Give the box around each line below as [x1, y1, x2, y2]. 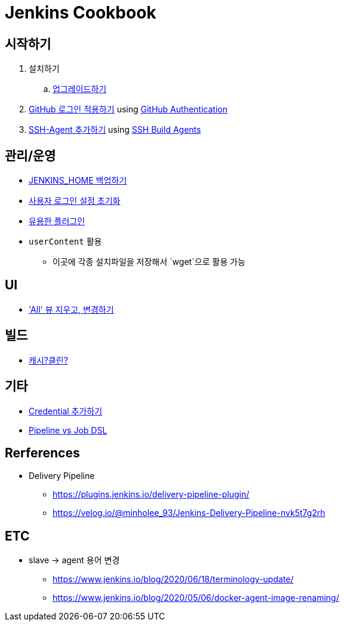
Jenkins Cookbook [5, 2, 156, 23]
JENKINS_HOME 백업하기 [29, 175, 127, 186]
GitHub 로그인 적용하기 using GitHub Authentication [29, 104, 228, 115]
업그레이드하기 [53, 84, 107, 94]
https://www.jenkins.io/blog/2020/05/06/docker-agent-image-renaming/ [53, 593, 339, 603]
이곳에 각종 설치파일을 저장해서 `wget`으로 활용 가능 [53, 256, 245, 267]
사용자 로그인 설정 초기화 [29, 196, 121, 206]
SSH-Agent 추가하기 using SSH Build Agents [29, 124, 201, 135]
